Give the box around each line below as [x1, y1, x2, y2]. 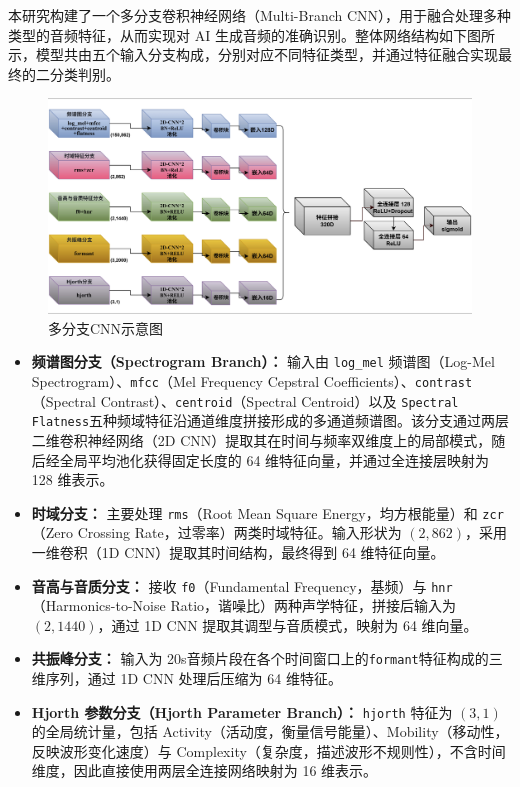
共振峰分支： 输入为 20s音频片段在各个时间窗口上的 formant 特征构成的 [31, 648, 489, 669]
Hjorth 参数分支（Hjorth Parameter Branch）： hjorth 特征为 [31, 701, 453, 722]
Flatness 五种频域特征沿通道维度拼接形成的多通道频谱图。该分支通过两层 [31, 410, 510, 431]
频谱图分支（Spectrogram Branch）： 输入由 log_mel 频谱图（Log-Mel [31, 351, 495, 372]
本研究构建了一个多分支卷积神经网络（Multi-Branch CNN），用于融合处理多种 [8, 5, 512, 25]
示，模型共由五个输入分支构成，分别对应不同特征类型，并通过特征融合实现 [8, 44, 498, 65]
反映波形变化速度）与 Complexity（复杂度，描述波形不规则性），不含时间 [31, 740, 506, 761]
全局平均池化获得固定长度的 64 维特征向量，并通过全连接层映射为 [59, 449, 490, 470]
